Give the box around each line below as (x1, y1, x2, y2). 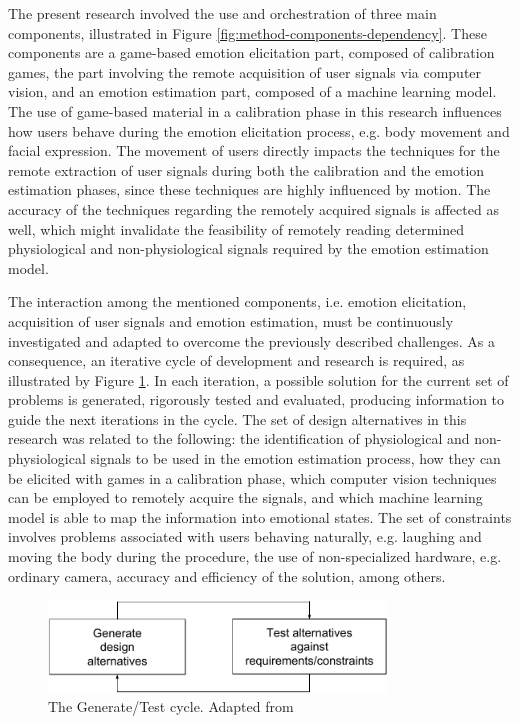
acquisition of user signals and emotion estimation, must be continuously (8, 310, 454, 331)
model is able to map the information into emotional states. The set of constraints (8, 506, 512, 527)
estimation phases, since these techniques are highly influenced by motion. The (8, 179, 491, 200)
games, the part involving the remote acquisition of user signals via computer (8, 61, 482, 82)
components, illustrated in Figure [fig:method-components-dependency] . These (8, 22, 487, 43)
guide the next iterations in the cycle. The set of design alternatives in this (8, 408, 467, 429)
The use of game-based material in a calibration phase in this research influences (8, 100, 502, 121)
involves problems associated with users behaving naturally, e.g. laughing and (8, 526, 482, 547)
